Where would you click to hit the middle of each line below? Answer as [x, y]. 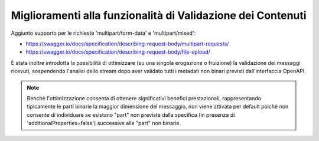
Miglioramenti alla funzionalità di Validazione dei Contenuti [159, 15]
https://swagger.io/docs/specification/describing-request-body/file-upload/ [118, 52]
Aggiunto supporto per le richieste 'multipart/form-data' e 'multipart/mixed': [103, 33]
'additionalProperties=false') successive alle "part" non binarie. [104, 123]
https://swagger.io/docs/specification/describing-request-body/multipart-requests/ [127, 44]
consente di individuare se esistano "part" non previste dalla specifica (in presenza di [131, 114]
